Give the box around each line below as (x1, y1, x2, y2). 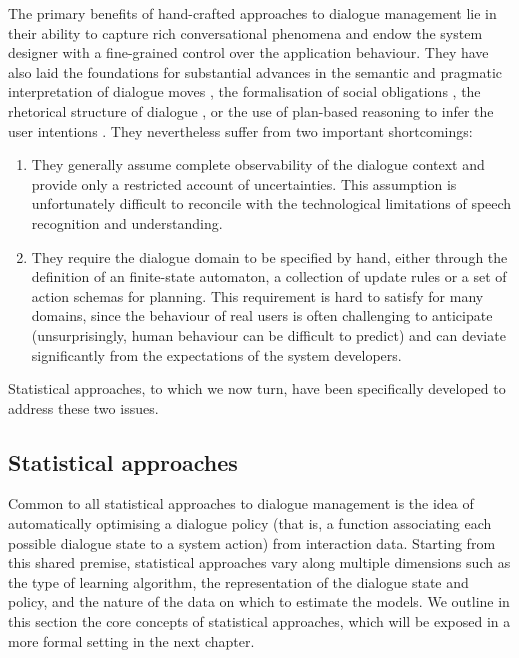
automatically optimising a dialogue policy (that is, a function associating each (8, 513, 492, 534)
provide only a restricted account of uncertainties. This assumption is (31, 173, 457, 194)
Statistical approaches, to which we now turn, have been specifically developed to (8, 378, 506, 399)
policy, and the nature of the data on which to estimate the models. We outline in (8, 591, 510, 612)
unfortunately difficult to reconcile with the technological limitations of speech (31, 193, 512, 214)
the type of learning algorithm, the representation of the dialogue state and (8, 571, 469, 592)
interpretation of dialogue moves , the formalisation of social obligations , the (8, 81, 481, 102)
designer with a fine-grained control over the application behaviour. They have (8, 42, 489, 63)
